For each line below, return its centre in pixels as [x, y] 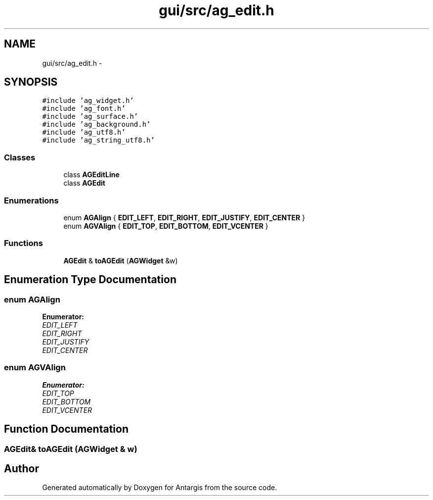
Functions [23, 243]
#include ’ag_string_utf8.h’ [98, 140]
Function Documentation [66, 429]
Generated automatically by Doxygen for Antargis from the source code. [160, 488]
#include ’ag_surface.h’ [90, 117]
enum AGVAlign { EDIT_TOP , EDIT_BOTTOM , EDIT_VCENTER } [166, 226]
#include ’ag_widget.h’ [88, 101]
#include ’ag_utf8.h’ [84, 132]
